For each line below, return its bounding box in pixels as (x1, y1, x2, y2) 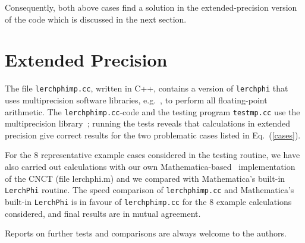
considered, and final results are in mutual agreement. (5, 207, 201, 219)
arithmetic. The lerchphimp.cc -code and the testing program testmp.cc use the (5, 105, 300, 118)
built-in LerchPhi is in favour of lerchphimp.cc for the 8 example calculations (5, 195, 292, 207)
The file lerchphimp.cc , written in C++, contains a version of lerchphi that (5, 82, 288, 94)
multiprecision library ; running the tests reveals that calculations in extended (5, 117, 291, 130)
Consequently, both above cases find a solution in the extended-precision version (5, 1, 297, 13)
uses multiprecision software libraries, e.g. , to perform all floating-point (5, 93, 268, 106)
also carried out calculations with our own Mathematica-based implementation (5, 160, 295, 172)
